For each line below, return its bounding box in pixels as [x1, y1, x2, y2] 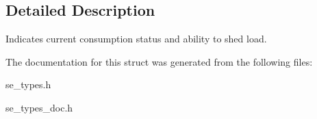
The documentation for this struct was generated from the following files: [5, 54, 313, 68]
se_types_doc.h [5, 100, 73, 114]
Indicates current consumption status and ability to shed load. [5, 31, 267, 46]
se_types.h [5, 77, 51, 92]
